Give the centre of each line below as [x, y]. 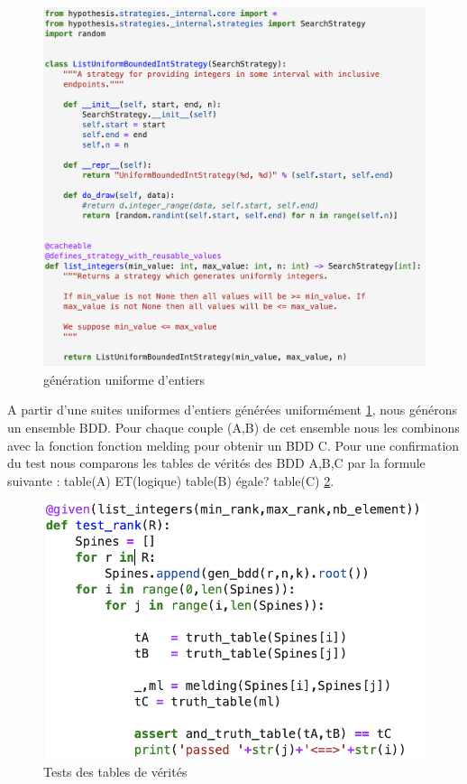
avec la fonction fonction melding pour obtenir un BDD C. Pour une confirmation [233, 445]
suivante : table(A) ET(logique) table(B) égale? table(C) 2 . [171, 480]
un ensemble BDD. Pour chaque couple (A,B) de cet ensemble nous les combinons [233, 428]
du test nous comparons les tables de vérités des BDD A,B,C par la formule [216, 463]
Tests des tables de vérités [115, 772]
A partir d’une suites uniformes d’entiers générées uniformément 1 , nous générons [232, 410]
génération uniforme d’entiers [124, 379]
